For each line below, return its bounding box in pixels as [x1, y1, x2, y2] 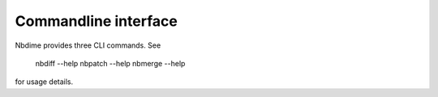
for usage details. [15, 77, 74, 86]
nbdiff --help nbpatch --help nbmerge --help [35, 58, 186, 68]
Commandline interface [15, 12, 178, 30]
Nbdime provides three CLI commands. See [15, 40, 161, 50]
